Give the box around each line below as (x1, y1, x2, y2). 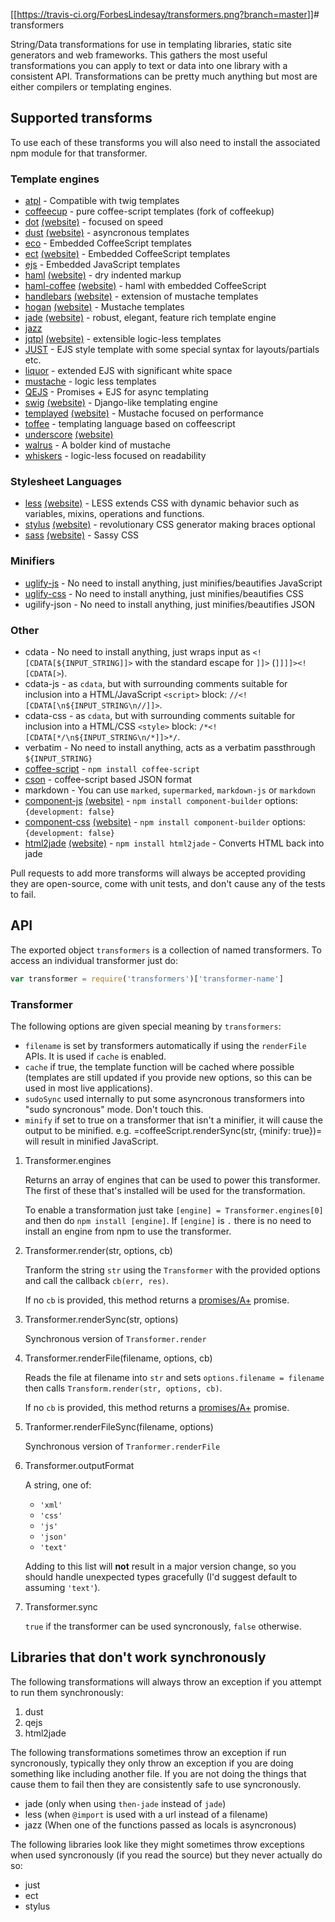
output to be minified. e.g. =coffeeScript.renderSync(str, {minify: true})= (24, 1124, 323, 1136)
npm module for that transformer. (10, 147, 148, 159)
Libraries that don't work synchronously (10, 1649, 267, 1666)
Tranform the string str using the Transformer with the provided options (24, 1264, 321, 1276)
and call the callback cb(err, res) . (24, 1274, 170, 1286)
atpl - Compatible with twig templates (24, 195, 180, 207)
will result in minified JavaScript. (24, 1135, 159, 1147)
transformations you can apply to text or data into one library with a (10, 60, 288, 71)
